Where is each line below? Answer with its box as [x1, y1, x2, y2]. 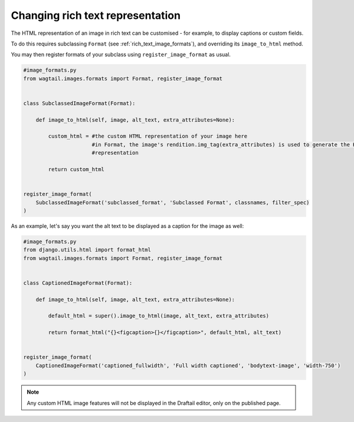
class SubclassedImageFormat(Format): [23, 100, 136, 106]
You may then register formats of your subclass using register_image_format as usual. [11, 51, 231, 58]
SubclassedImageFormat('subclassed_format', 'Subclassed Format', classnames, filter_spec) [35, 199, 310, 206]
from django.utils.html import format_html [23, 247, 152, 253]
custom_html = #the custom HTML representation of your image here [48, 133, 248, 140]
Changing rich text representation [11, 9, 181, 22]
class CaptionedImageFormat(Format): [23, 279, 133, 286]
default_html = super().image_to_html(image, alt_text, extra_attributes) [48, 313, 270, 319]
